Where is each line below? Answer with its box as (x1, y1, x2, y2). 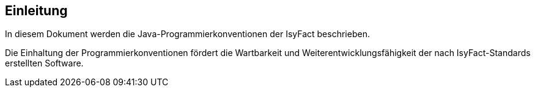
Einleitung (5, 3, 68, 18)
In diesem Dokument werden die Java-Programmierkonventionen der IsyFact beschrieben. (5, 29, 370, 40)
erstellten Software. (5, 58, 84, 69)
